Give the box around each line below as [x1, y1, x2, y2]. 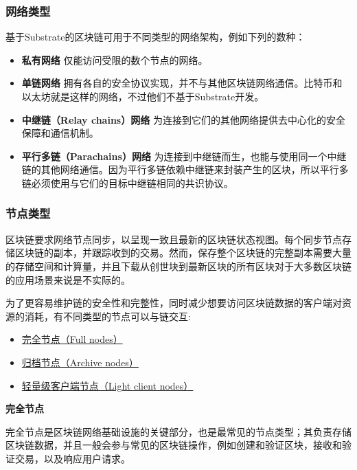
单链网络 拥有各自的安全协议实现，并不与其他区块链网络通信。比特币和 [21, 76, 343, 90]
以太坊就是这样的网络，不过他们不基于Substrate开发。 [21, 89, 264, 103]
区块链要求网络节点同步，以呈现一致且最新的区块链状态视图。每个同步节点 [5, 232, 342, 246]
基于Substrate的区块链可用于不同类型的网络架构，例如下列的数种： [5, 30, 306, 44]
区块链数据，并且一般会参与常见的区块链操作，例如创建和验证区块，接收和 [5, 438, 342, 452]
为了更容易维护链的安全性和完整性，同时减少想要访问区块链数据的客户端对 [5, 295, 342, 310]
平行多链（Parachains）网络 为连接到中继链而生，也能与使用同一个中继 [21, 148, 347, 163]
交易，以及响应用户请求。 [14, 451, 130, 465]
